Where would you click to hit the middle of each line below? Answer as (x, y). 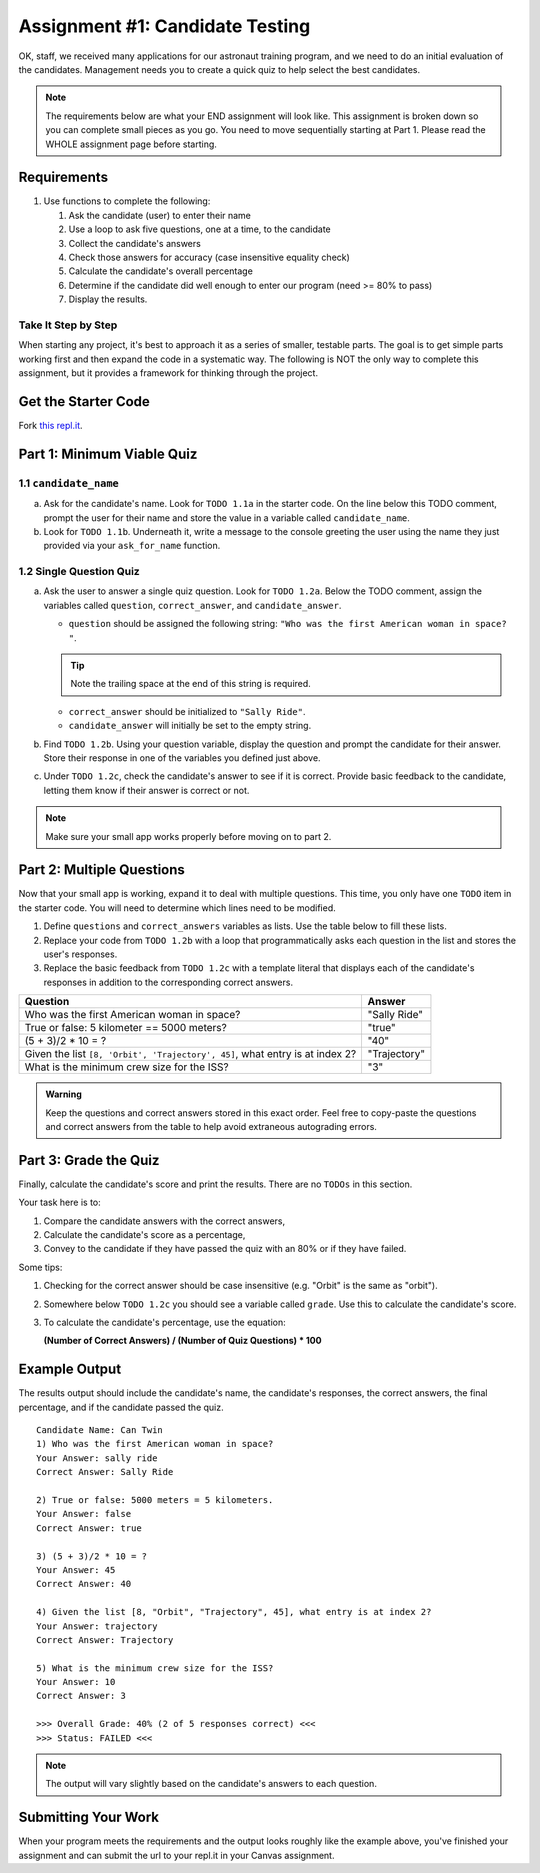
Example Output (70, 1369)
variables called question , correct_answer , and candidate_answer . (192, 605)
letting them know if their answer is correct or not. (146, 790)
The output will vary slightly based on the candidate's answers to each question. (211, 1784)
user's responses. (80, 954)
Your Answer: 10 (76, 1682)
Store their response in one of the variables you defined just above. (182, 757)
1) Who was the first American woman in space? (155, 1444)
